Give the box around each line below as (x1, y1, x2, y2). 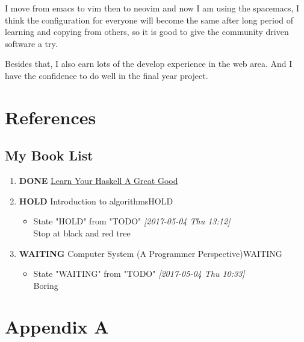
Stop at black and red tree (33, 226, 131, 239)
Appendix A (5, 314, 109, 339)
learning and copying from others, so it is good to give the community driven (5, 25, 289, 38)
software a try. (5, 37, 58, 49)
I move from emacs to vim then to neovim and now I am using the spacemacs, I (5, 2, 300, 14)
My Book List (5, 146, 93, 165)
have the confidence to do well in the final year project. (5, 69, 208, 81)
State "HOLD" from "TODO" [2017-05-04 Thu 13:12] (33, 215, 231, 227)
